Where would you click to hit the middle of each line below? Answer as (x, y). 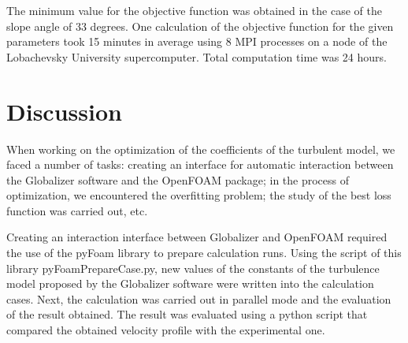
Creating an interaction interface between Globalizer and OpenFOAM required (197, 237)
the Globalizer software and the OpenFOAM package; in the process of (178, 179)
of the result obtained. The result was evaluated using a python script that (187, 314)
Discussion (64, 111)
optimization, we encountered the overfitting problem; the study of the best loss (199, 195)
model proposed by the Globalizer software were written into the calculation (190, 283)
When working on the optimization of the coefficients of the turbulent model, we (201, 149)
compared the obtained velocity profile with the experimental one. (166, 330)
